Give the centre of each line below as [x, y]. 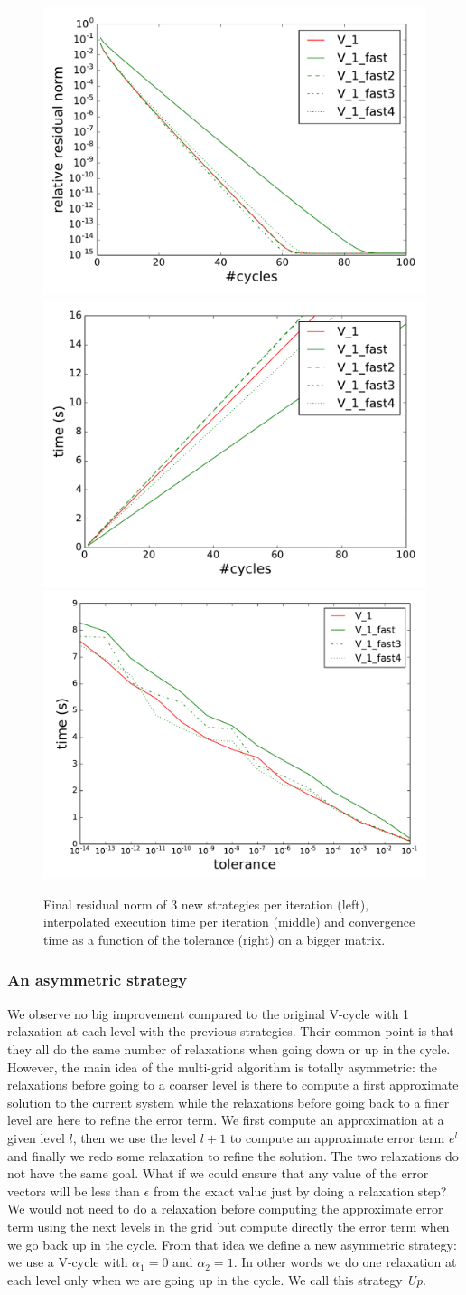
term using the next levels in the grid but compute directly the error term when [228, 1226]
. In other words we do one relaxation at [345, 1262]
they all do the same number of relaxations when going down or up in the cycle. [229, 1048]
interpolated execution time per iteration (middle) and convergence [229, 922]
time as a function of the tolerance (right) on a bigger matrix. [214, 939]
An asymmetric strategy [98, 980]
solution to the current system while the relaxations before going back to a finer [228, 1102]
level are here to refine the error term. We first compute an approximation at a [226, 1120]
